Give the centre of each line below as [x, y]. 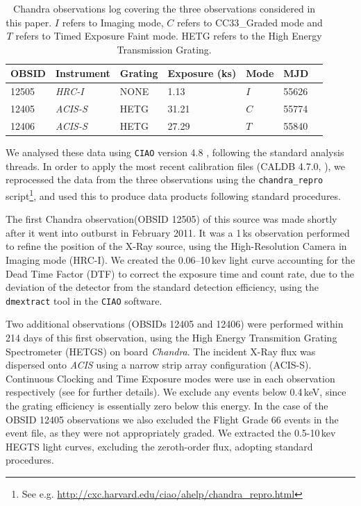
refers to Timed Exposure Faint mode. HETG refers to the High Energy [169, 36]
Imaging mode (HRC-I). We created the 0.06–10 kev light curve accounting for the [180, 259]
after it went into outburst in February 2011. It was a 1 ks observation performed [178, 232]
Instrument [83, 73]
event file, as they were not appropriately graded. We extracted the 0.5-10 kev [171, 433]
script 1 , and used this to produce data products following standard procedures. [173, 194]
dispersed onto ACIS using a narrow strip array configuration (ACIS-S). [159, 365]
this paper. [29, 22]
